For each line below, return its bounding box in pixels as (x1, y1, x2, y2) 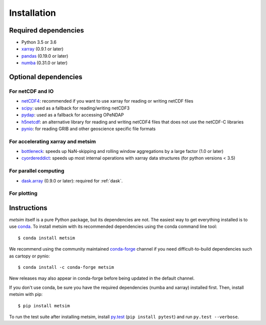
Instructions (9, 204, 48, 212)
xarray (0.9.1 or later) (21, 46, 64, 52)
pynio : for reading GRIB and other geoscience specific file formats (21, 126, 156, 132)
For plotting (9, 190, 38, 197)
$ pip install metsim (18, 303, 70, 308)
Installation (9, 7, 56, 18)
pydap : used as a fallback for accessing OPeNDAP (21, 112, 124, 118)
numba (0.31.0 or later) (21, 60, 68, 66)
